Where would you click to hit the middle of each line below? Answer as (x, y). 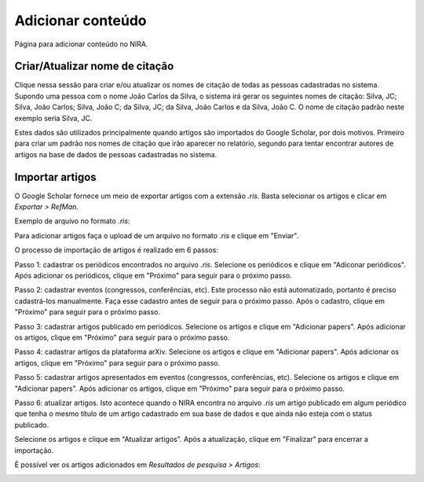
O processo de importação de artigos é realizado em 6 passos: (117, 250)
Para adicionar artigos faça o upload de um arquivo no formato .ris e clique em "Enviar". (157, 235)
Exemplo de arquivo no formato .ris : (72, 221)
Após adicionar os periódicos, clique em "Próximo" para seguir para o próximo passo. (153, 276)
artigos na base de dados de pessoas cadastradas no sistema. (116, 154)
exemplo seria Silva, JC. (53, 118)
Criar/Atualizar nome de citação (94, 66)
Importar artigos (56, 177)
